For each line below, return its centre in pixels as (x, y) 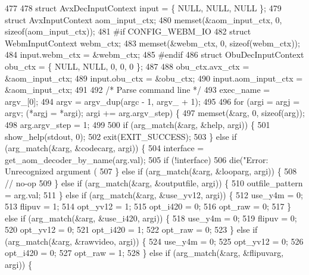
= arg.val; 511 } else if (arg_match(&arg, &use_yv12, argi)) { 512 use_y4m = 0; (154, 194)
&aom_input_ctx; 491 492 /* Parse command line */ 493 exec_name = (138, 90)
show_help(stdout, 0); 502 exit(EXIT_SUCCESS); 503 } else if (121, 136)
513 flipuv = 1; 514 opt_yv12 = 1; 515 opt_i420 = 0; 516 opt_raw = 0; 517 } (148, 206)
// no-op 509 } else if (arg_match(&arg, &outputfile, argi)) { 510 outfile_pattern (154, 182)
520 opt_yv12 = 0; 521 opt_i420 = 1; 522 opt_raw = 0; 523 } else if (131, 229)
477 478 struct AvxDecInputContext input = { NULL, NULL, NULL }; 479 (143, 8)
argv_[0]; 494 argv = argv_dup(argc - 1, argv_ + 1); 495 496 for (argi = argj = (152, 101)
